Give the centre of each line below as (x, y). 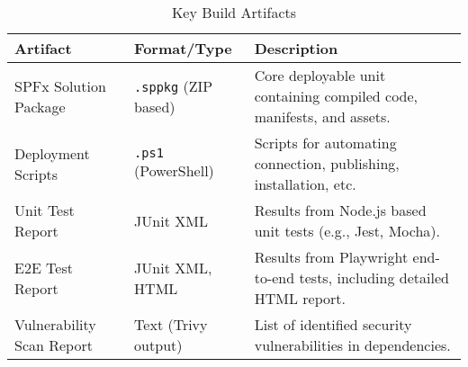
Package (40, 106)
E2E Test (44, 267)
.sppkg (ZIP (174, 85)
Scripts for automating (325, 143)
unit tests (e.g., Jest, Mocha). (347, 231)
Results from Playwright (331, 257)
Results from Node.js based (340, 210)
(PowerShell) (174, 170)
